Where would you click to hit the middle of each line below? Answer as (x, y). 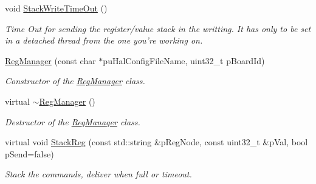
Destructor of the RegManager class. (73, 121)
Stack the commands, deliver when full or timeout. (98, 174)
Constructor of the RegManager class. (75, 81)
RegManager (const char (50, 60)
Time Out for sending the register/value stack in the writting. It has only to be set (158, 28)
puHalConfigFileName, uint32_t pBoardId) (184, 60)
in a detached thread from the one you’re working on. (104, 40)
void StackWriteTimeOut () (56, 8)
